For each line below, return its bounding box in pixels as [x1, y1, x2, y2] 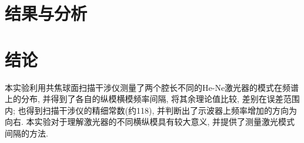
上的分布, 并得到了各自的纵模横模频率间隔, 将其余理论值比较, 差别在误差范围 [5, 93, 300, 105]
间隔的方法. [5, 127, 48, 139]
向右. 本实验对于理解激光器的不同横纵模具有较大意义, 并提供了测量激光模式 [5, 115, 295, 128]
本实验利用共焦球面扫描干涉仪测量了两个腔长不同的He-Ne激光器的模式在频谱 [5, 81, 299, 93]
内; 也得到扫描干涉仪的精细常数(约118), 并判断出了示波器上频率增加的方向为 [5, 104, 297, 116]
